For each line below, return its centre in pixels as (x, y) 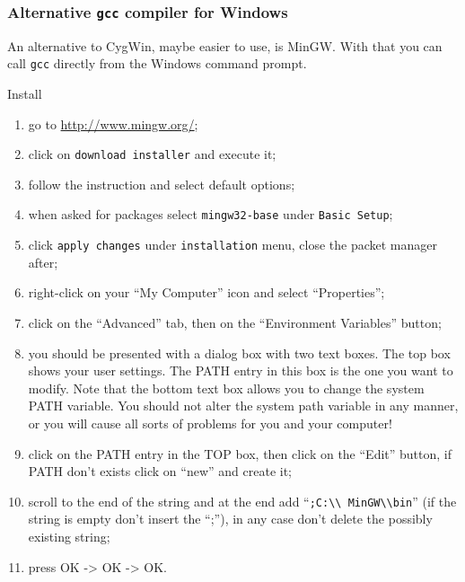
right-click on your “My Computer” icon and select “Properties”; (206, 292)
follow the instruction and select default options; (162, 184)
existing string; (69, 536)
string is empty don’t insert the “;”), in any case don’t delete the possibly (230, 519)
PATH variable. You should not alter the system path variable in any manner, (243, 406)
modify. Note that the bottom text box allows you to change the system (226, 388)
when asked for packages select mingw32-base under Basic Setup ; (211, 214)
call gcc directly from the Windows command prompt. (157, 63)
